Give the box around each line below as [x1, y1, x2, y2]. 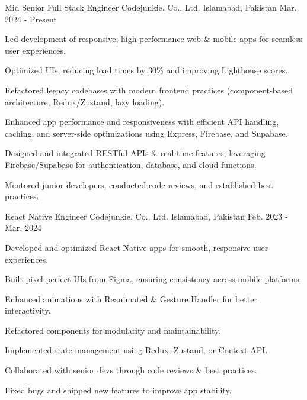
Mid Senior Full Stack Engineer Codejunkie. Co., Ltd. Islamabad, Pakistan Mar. [5, 1, 297, 13]
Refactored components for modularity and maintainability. [5, 324, 221, 336]
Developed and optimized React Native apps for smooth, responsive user [5, 241, 268, 253]
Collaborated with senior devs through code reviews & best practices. [5, 364, 257, 376]
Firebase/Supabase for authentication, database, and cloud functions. [5, 158, 257, 170]
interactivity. [5, 304, 51, 317]
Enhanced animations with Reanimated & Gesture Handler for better [5, 292, 257, 305]
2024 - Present [5, 12, 57, 25]
